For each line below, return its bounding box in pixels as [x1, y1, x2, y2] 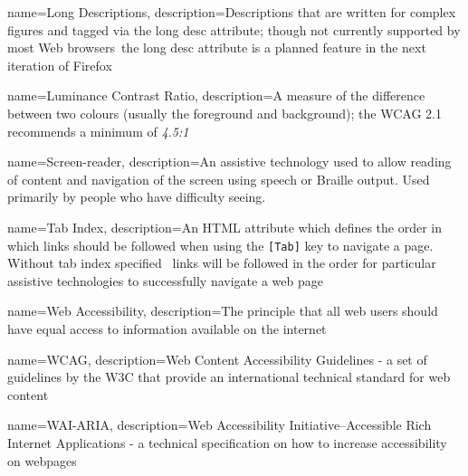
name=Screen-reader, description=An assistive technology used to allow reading [7, 152, 452, 171]
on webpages [7, 451, 77, 470]
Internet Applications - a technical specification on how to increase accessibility [7, 433, 447, 452]
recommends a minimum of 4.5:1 [7, 121, 189, 140]
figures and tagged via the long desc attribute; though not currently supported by [7, 20, 461, 39]
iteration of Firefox [7, 55, 112, 74]
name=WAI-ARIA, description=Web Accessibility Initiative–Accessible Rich [7, 415, 432, 434]
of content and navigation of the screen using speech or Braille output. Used [7, 169, 430, 188]
